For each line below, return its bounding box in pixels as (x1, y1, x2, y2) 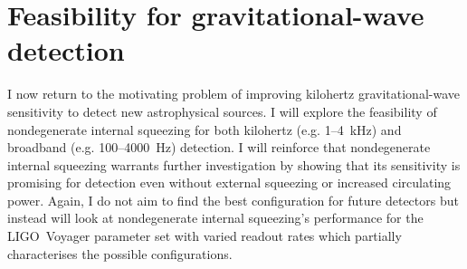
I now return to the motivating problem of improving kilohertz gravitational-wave (7, 84, 460, 103)
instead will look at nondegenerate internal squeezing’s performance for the (7, 208, 424, 227)
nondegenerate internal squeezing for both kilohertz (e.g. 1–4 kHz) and (7, 120, 402, 139)
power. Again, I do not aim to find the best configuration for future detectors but (7, 190, 459, 209)
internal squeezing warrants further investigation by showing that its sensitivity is (7, 155, 461, 174)
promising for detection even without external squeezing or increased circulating (7, 173, 452, 192)
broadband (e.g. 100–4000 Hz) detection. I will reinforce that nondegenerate (7, 138, 431, 157)
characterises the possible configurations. (7, 244, 233, 263)
